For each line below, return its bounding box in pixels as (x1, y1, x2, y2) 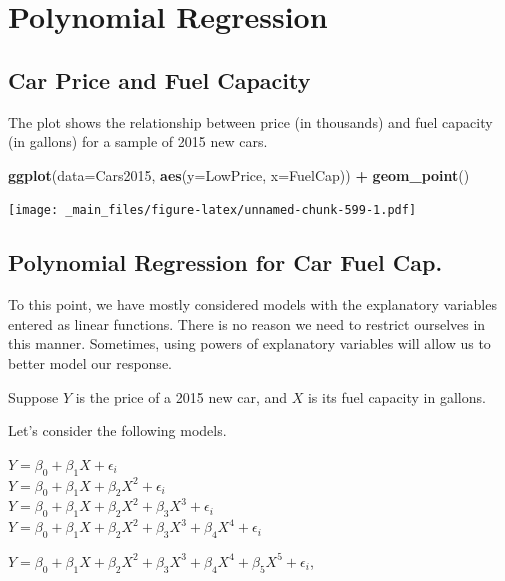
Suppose (8, 386, 59, 407)
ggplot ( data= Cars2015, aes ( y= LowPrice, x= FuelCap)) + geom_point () (8, 164, 470, 185)
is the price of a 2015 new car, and (75, 386, 288, 407)
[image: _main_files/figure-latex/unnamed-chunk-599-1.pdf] (8, 203, 417, 218)
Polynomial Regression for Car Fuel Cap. (8, 247, 443, 278)
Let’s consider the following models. (8, 420, 227, 441)
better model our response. (8, 353, 172, 373)
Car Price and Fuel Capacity (8, 64, 311, 95)
